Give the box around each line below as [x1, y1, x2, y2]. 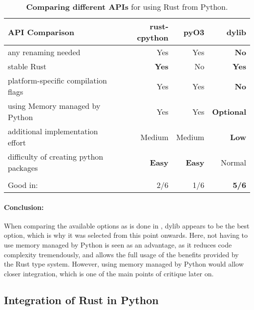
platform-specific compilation [8, 75, 107, 86]
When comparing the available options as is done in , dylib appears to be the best [4, 220, 250, 230]
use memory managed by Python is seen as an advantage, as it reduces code [4, 239, 232, 249]
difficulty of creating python [8, 151, 104, 162]
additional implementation [8, 125, 98, 137]
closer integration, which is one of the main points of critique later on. [4, 268, 214, 278]
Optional [212, 105, 246, 117]
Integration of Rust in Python [4, 292, 159, 307]
